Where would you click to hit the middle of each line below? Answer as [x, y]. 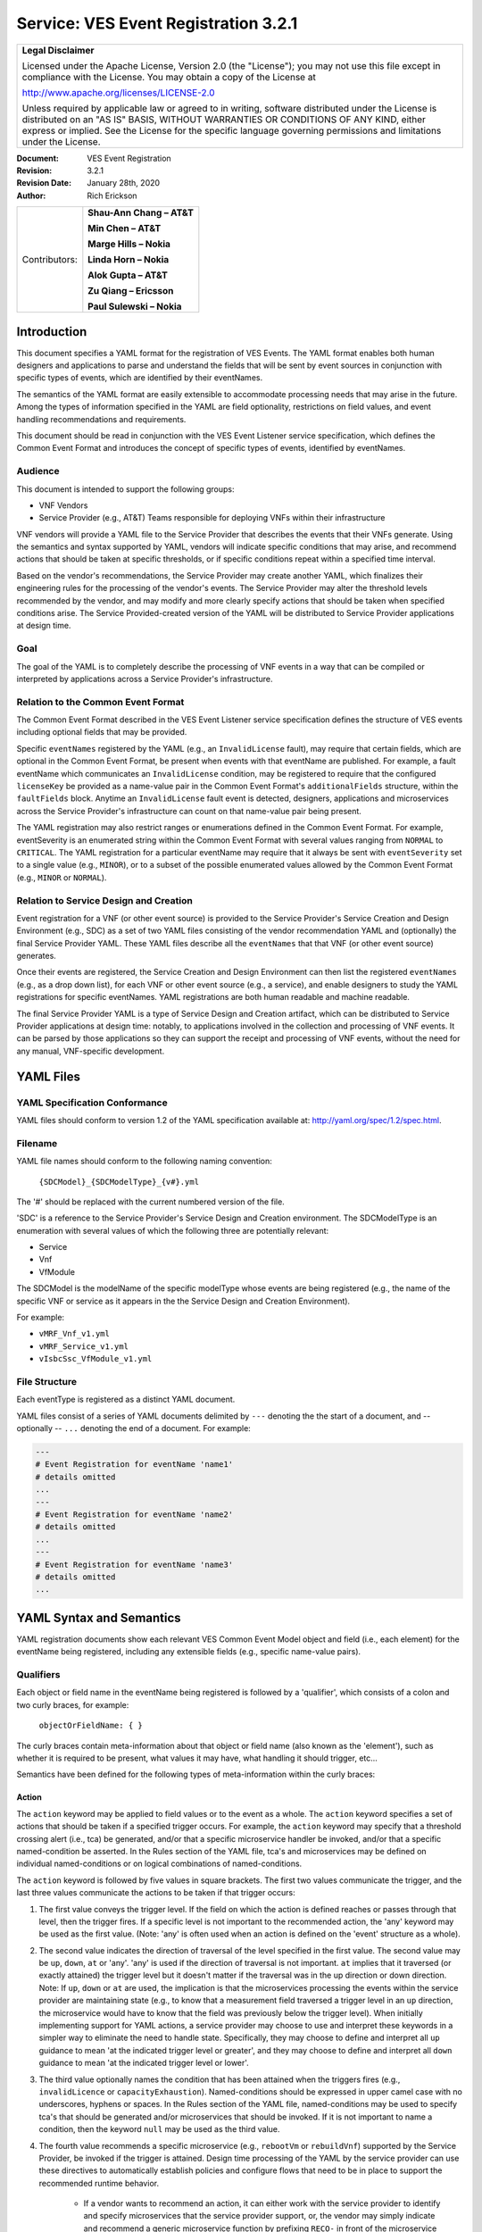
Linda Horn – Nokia [129, 260]
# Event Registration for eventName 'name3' [134, 1564]
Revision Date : [44, 183]
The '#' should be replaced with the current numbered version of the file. [150, 1202]
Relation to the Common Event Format [100, 702]
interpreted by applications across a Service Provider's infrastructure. [145, 679]
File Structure [47, 1381]
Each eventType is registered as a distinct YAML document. [126, 1399]
